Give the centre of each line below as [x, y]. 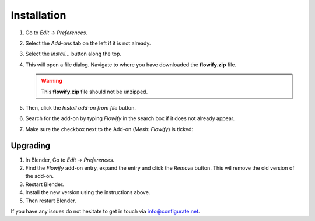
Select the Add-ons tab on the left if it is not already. [88, 43]
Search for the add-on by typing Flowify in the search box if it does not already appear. [130, 118]
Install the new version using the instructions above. [88, 192]
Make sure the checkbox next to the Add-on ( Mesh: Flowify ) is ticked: [109, 129]
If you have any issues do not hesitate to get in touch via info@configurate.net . [106, 211]
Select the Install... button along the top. [73, 54]
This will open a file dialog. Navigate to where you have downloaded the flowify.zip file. [131, 65]
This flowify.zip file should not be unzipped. [94, 92]
